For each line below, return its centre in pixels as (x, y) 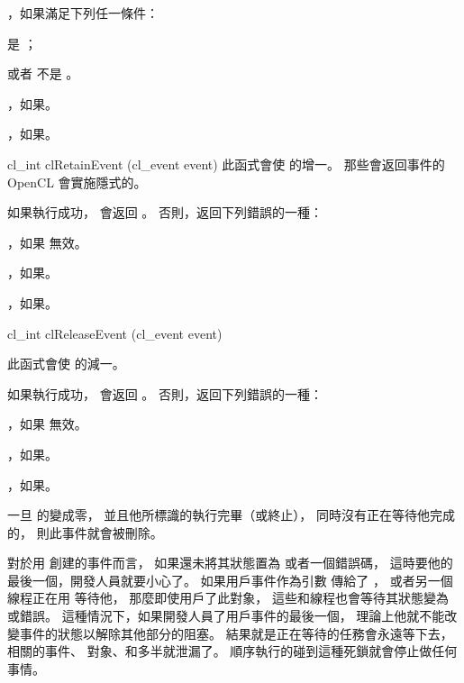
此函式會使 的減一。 (66, 364)
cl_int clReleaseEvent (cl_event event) (115, 333)
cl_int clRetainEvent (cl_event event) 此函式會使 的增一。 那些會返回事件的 (226, 164)
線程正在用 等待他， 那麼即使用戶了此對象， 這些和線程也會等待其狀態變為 (228, 598)
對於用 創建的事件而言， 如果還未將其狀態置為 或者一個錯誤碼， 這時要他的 (230, 563)
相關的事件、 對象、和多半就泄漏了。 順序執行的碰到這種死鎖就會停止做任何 (232, 651)
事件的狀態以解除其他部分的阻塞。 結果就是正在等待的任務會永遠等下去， (236, 633)
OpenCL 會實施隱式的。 (77, 182)
